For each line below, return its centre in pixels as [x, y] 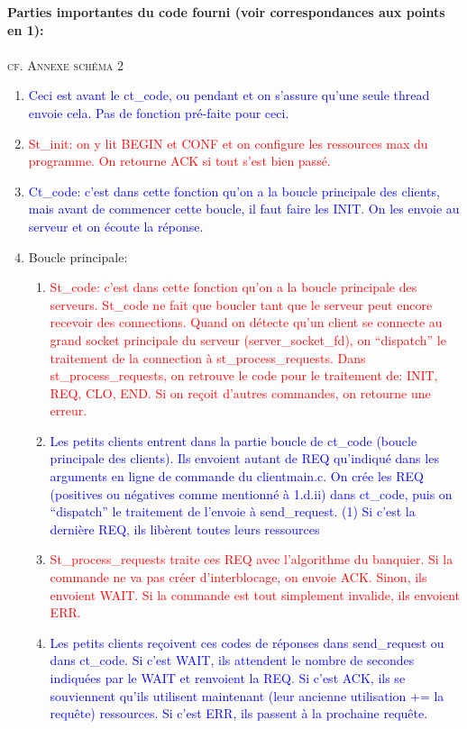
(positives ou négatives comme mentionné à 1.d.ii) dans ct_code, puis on [251, 493]
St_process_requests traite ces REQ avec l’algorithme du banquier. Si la [252, 559]
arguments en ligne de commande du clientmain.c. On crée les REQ [237, 476]
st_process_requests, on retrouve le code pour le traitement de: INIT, [244, 375]
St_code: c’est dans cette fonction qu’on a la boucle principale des [233, 287]
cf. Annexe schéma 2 [66, 64]
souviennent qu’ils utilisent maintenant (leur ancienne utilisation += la [247, 695]
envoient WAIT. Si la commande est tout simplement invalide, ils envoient [255, 594]
